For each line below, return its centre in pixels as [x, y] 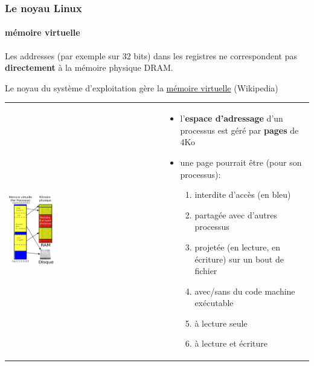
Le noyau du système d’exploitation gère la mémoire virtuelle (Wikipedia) [142, 87]
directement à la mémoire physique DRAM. [89, 67]
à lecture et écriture [231, 343]
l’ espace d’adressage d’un [232, 118]
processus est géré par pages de [239, 130]
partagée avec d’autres [236, 214]
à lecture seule [221, 323]
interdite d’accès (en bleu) [243, 194]
